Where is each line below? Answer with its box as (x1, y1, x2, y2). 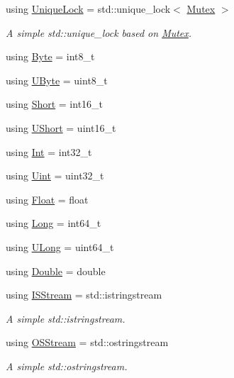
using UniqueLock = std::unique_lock (6, 1, 171, 16)
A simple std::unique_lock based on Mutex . (6, 25, 192, 40)
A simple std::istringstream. (6, 311, 126, 326)
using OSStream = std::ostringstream (6, 335, 169, 350)
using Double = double (6, 263, 106, 278)
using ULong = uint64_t (6, 239, 114, 254)
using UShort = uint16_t (6, 120, 116, 135)
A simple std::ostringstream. (6, 358, 128, 373)
